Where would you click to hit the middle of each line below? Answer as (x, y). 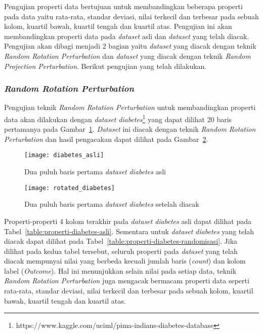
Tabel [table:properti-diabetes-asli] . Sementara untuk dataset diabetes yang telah (129, 231)
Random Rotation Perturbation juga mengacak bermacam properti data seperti (127, 281)
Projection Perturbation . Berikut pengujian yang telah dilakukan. (105, 66)
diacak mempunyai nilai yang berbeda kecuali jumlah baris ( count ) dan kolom (125, 261)
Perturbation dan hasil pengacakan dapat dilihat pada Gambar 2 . (106, 139)
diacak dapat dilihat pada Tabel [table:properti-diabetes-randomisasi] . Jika (121, 241)
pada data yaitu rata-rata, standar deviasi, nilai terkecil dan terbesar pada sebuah (131, 16)
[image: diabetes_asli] (64, 155)
